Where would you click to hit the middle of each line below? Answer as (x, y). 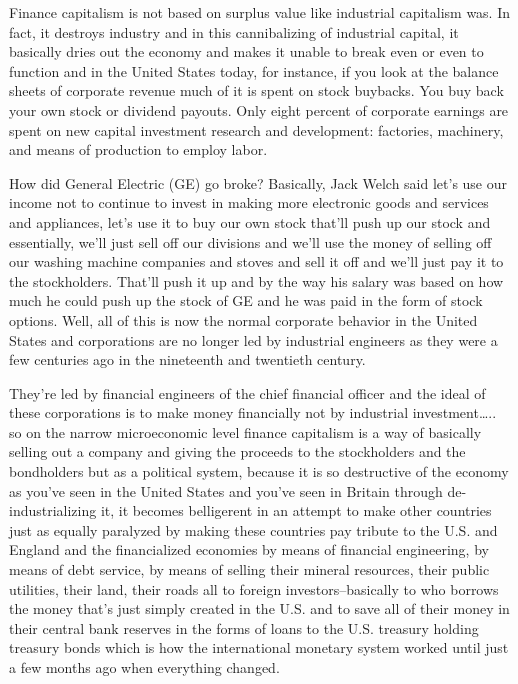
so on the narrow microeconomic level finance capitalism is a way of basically (245, 431)
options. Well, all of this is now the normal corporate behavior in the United (243, 319)
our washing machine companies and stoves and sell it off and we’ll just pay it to (256, 261)
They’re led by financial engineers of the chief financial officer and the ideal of (247, 392)
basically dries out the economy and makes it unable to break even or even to (246, 51)
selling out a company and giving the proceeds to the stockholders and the (237, 451)
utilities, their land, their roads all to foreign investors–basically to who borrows (254, 588)
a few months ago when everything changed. (144, 667)
